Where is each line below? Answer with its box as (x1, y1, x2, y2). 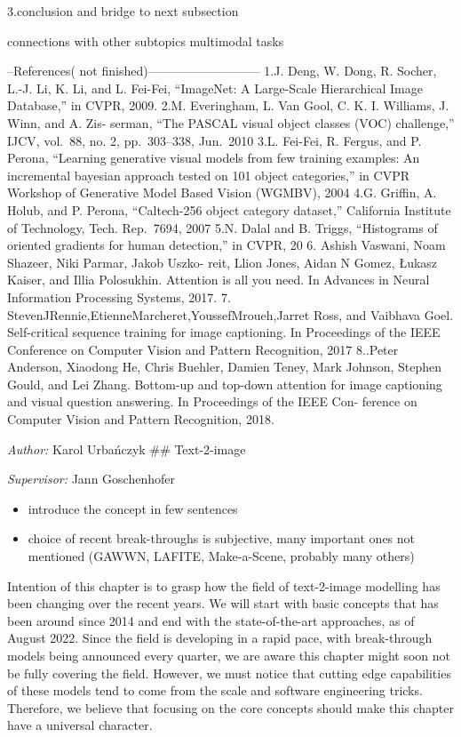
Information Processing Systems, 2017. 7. (7, 287, 231, 306)
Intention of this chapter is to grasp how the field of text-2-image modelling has (7, 576, 441, 595)
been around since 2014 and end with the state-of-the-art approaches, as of (7, 611, 415, 629)
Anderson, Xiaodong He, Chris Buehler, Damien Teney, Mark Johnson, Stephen (7, 357, 442, 376)
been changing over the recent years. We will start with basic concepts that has (7, 594, 439, 613)
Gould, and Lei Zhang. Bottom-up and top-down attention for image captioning (7, 374, 442, 393)
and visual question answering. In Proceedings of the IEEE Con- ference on (7, 392, 417, 411)
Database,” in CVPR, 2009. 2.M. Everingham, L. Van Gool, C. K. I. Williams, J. (7, 96, 449, 115)
